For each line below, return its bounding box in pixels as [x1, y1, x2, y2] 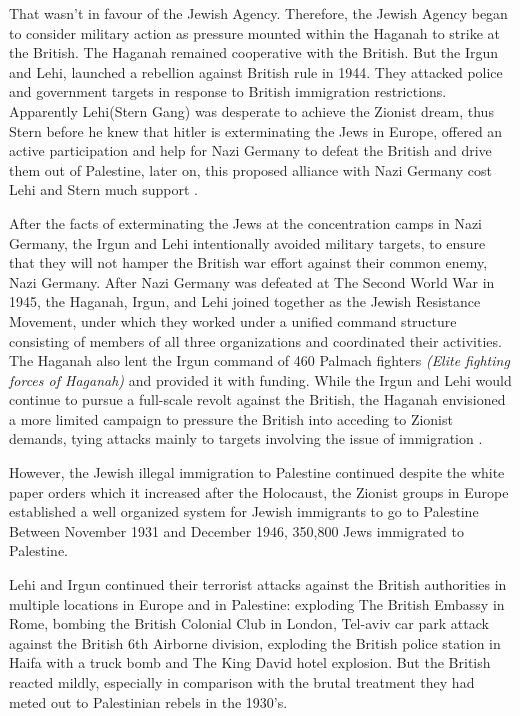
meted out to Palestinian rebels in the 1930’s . [9, 691, 288, 712]
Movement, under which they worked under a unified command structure [9, 310, 457, 331]
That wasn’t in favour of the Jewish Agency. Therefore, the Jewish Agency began [9, 3, 508, 23]
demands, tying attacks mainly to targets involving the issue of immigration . [9, 428, 483, 449]
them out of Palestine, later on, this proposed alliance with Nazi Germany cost [9, 159, 492, 180]
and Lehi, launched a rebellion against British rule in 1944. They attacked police [9, 61, 503, 82]
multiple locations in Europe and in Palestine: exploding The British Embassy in [9, 593, 505, 614]
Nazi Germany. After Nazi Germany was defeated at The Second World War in [9, 271, 495, 292]
